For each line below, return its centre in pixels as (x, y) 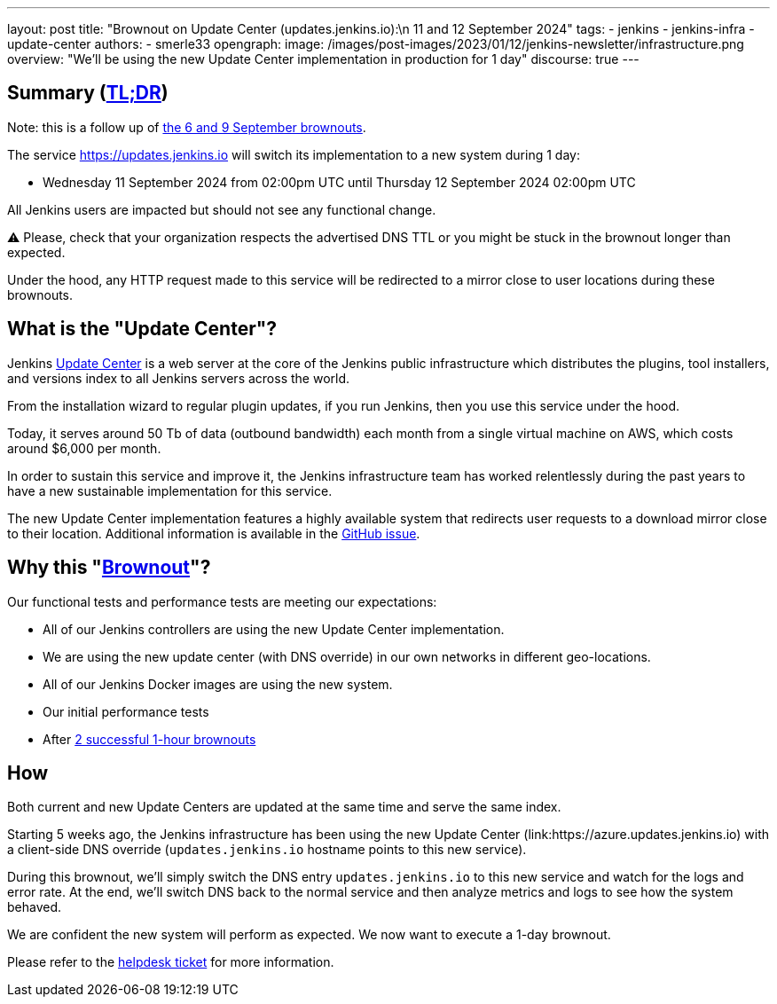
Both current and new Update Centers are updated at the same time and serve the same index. (284, 807)
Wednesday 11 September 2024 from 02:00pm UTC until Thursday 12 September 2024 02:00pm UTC (339, 182)
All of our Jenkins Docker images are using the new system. (218, 684)
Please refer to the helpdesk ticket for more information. (171, 962)
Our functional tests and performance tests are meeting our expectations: (222, 601)
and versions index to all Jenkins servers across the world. (179, 378)
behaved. (35, 907)
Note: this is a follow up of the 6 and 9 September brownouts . (187, 127)
